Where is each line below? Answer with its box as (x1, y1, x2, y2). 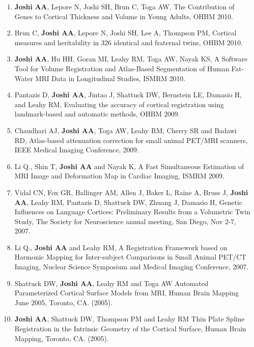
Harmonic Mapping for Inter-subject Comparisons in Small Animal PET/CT (14, 252, 247, 262)
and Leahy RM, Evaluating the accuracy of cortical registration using (14, 99, 224, 109)
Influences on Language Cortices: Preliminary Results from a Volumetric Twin (14, 206, 251, 217)
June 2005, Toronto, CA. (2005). (14, 297, 113, 307)
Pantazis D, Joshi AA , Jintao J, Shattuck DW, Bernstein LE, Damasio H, (14, 89, 242, 100)
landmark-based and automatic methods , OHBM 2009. (14, 109, 180, 119)
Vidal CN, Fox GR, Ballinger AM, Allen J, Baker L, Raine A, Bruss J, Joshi (14, 187, 248, 197)
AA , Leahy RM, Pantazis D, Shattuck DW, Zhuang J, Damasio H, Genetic (14, 197, 242, 207)
